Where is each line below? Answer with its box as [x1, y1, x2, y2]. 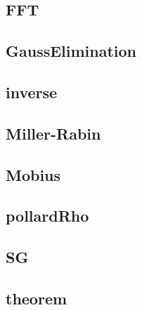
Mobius [6, 163, 61, 185]
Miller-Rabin [6, 122, 101, 144]
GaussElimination [6, 40, 137, 62]
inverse [6, 81, 58, 102]
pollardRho [6, 205, 89, 227]
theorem [6, 287, 67, 309]
